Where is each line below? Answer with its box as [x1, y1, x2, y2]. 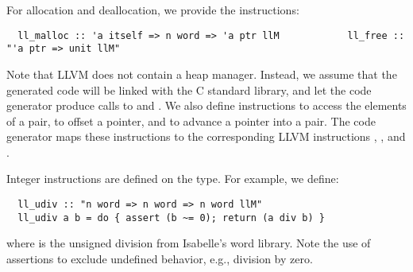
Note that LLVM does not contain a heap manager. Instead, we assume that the [6, 65, 397, 82]
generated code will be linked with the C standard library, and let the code [6, 81, 372, 98]
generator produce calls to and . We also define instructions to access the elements [6, 97, 407, 114]
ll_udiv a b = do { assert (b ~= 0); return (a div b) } [17, 212, 325, 223]
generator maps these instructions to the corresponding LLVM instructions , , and [6, 128, 406, 145]
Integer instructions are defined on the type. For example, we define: [6, 170, 339, 187]
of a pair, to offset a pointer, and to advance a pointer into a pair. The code [6, 112, 376, 129]
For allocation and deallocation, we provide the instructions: [6, 2, 299, 17]
